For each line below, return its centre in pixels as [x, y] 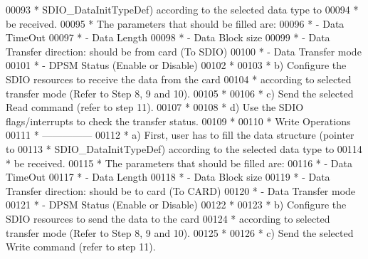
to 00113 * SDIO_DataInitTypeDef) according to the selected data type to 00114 [184, 148]
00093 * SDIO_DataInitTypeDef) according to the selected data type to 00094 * [182, 9]
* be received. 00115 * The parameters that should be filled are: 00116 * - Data [179, 163]
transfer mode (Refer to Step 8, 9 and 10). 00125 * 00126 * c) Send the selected [180, 232]
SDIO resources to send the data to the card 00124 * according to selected [168, 218]
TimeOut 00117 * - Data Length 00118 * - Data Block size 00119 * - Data [168, 177]
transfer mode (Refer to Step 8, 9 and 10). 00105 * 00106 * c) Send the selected [180, 93]
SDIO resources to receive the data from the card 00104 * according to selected [179, 79]
